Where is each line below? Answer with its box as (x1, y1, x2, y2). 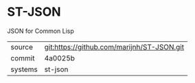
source (10, 42, 33, 51)
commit (10, 53, 35, 62)
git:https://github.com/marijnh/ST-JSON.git (44, 42, 184, 51)
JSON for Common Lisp (7, 27, 74, 35)
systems (10, 64, 38, 74)
